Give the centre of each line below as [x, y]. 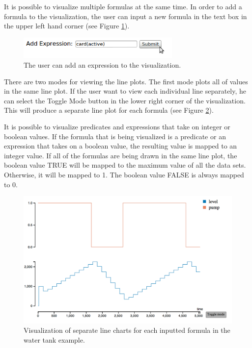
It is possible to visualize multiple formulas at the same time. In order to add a [123, 6]
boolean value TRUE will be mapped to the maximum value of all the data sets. [125, 165]
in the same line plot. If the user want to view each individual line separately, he [125, 91]
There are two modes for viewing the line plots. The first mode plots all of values [126, 81]
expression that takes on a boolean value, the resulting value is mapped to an [121, 146]
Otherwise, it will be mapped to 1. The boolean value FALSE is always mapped [124, 175]
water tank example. [54, 340]
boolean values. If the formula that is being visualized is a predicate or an [115, 136]
